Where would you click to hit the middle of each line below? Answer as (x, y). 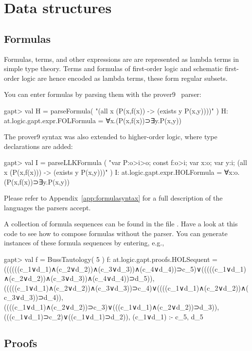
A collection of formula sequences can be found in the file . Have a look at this (121, 224)
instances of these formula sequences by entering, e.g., (84, 243)
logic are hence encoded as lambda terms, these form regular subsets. (125, 78)
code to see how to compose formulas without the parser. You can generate (116, 233)
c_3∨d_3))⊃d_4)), (34, 297)
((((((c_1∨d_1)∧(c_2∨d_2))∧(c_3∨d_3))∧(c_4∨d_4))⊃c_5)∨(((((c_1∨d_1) (125, 268)
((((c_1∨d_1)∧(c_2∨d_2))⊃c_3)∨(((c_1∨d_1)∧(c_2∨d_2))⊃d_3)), (112, 307)
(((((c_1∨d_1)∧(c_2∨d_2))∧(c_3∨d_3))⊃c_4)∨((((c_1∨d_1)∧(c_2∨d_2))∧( (126, 287)
